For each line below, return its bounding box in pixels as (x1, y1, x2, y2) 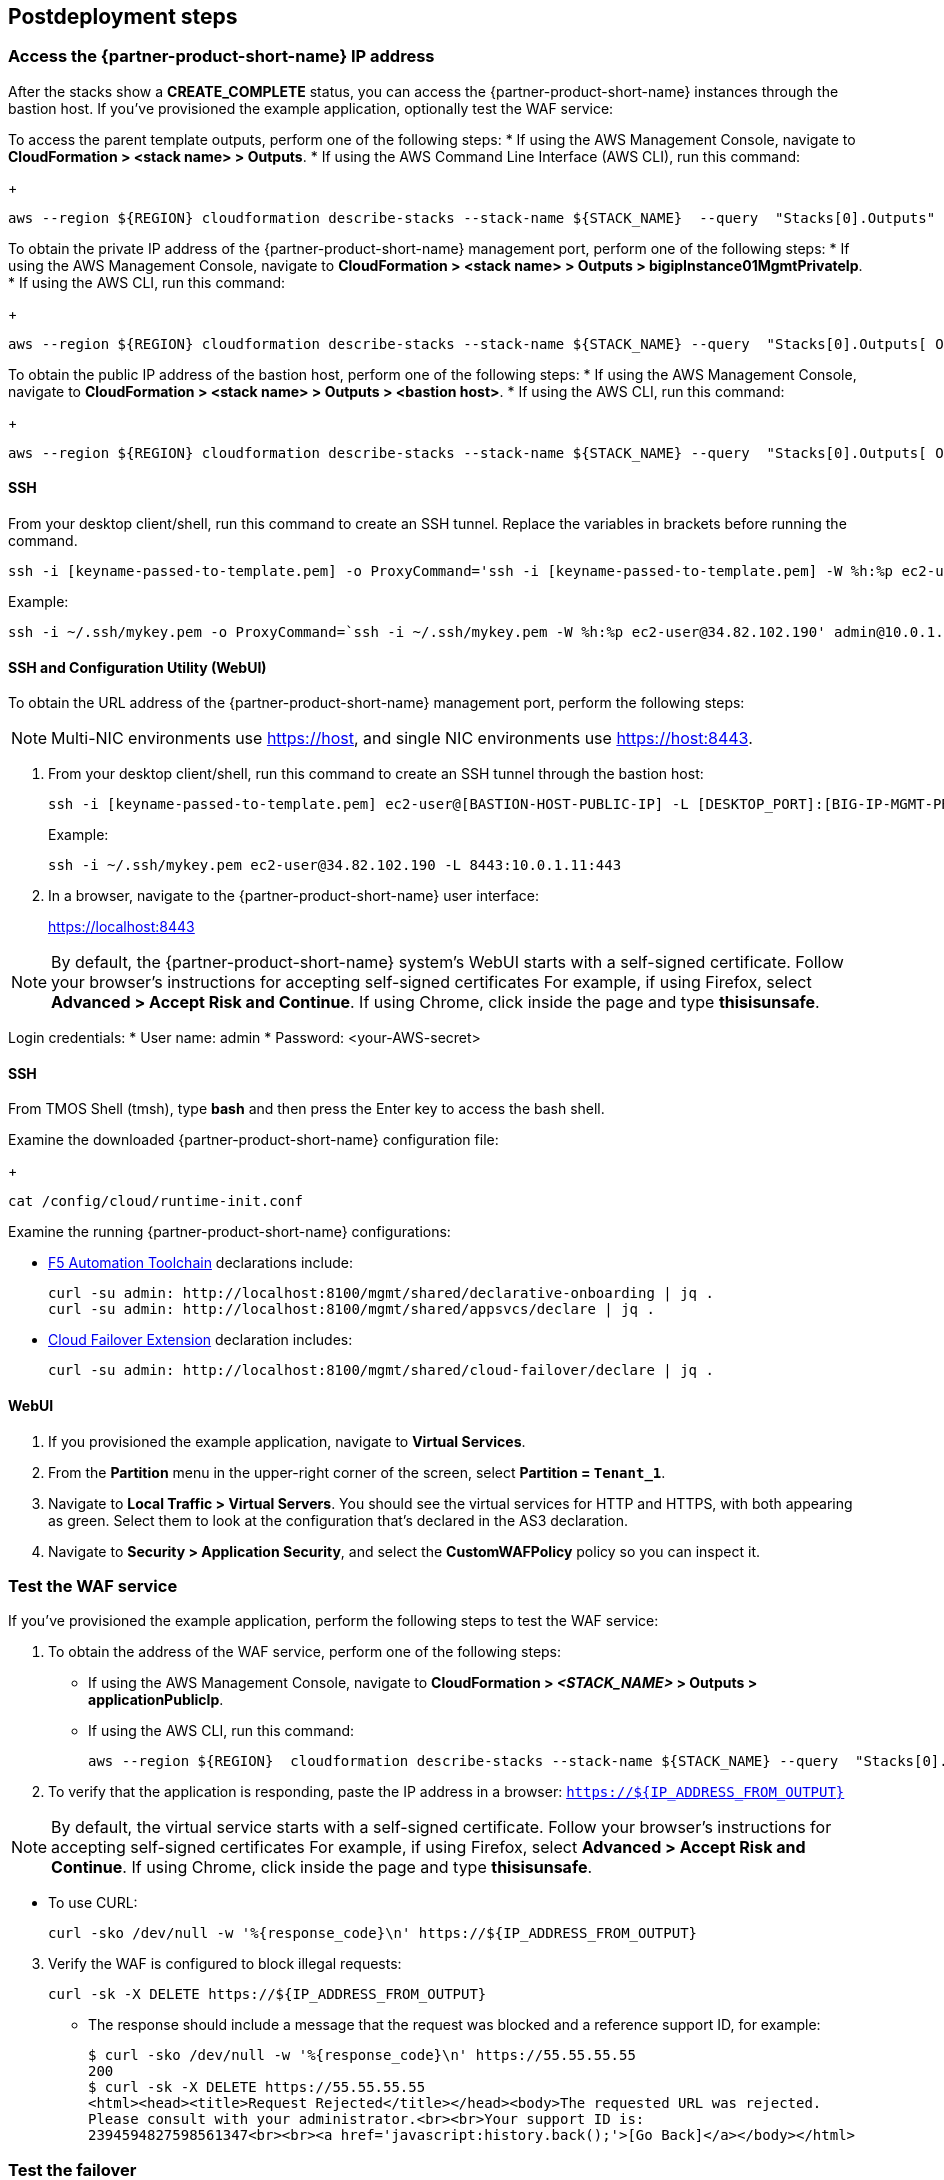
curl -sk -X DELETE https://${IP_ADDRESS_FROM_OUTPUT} (48, 1986, 487, 2003)
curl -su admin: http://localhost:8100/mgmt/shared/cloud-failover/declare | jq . (48, 1362, 714, 1379)
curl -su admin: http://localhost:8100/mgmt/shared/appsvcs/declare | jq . (48, 1301, 655, 1318)
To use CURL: (48, 1894, 138, 1912)
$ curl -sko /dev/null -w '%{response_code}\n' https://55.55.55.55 (88, 2047, 636, 2064)
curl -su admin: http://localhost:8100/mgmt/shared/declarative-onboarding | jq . (48, 1285, 714, 1302)
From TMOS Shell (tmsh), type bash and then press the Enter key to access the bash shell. (8, 1100, 605, 1118)
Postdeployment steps (8, 4, 238, 29)
